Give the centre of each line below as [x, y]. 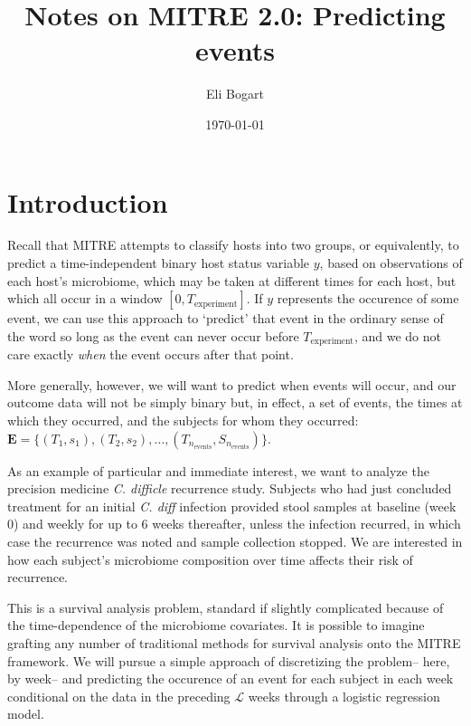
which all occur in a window [85, 298]
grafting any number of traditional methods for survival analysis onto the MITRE [234, 642]
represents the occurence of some [368, 298]
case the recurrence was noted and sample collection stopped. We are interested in [235, 542]
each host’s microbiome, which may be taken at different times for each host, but [232, 280]
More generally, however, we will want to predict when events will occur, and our [232, 384]
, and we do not [398, 335]
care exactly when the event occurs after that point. [151, 354]
